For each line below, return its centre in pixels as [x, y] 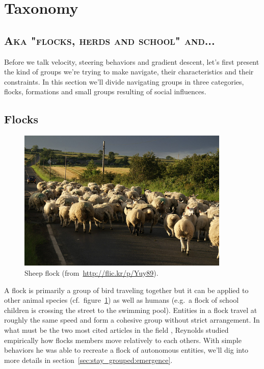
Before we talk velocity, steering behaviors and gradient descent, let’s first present [132, 61]
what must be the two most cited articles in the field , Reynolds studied [116, 330]
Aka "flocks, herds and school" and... [110, 40]
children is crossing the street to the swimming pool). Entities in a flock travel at [131, 310]
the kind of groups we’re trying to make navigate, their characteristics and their [129, 72]
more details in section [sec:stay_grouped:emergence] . [88, 360]
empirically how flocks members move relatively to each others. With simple [123, 340]
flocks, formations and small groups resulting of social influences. [105, 91]
